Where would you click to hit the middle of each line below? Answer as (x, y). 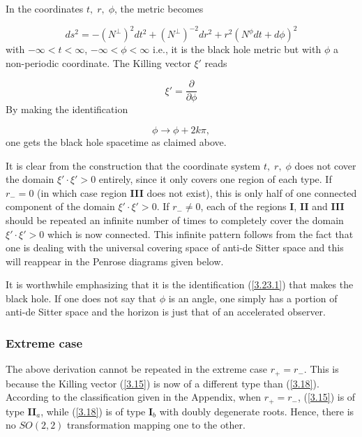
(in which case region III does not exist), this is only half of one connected (197, 192)
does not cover (325, 165)
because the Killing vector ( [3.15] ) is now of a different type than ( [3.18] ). (163, 383)
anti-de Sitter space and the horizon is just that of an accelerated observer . (166, 312)
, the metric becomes (159, 8)
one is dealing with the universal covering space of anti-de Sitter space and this (175, 247)
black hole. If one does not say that (81, 298)
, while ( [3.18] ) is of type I (97, 411)
